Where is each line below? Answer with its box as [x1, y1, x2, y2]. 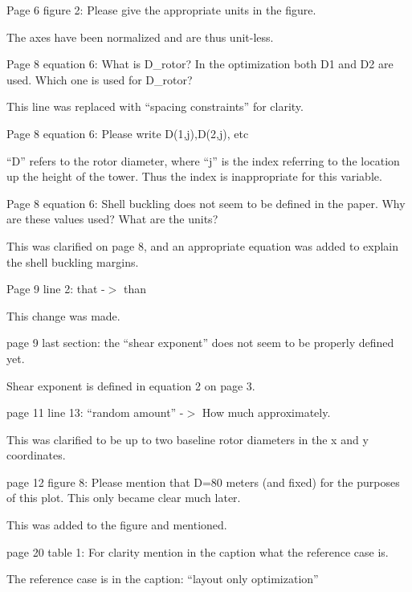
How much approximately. [202, 404, 331, 421]
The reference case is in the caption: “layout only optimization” [6, 570, 319, 587]
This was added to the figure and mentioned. [6, 516, 227, 533]
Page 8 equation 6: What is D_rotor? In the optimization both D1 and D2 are [6, 55, 394, 72]
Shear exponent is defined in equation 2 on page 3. [6, 377, 255, 394]
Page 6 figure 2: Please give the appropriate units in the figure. [6, 2, 316, 18]
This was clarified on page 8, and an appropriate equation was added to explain [6, 237, 399, 254]
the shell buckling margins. [6, 253, 139, 270]
